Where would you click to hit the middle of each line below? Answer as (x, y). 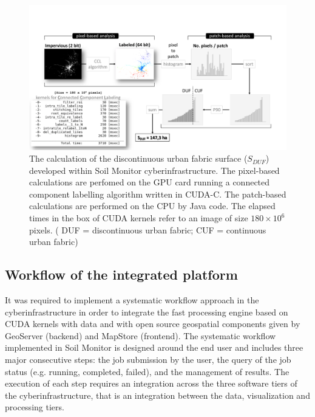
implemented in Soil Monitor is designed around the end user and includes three (154, 347)
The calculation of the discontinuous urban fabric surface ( (138, 158)
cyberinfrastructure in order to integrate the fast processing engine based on (147, 312)
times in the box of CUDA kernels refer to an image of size (139, 218)
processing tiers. (35, 407)
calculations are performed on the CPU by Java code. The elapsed (152, 206)
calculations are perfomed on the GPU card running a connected (150, 182)
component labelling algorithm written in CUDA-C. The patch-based (158, 194)
